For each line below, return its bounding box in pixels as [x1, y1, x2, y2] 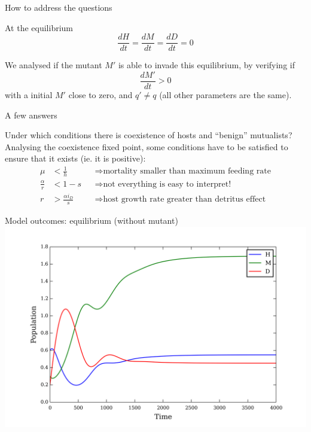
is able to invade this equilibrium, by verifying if [118, 59, 295, 71]
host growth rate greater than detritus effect [103, 195, 266, 204]
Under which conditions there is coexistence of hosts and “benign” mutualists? [5, 129, 292, 141]
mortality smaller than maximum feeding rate [103, 167, 271, 176]
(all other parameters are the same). [159, 88, 292, 101]
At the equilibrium [5, 21, 74, 34]
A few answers [5, 108, 57, 121]
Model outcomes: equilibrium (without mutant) [5, 214, 178, 227]
